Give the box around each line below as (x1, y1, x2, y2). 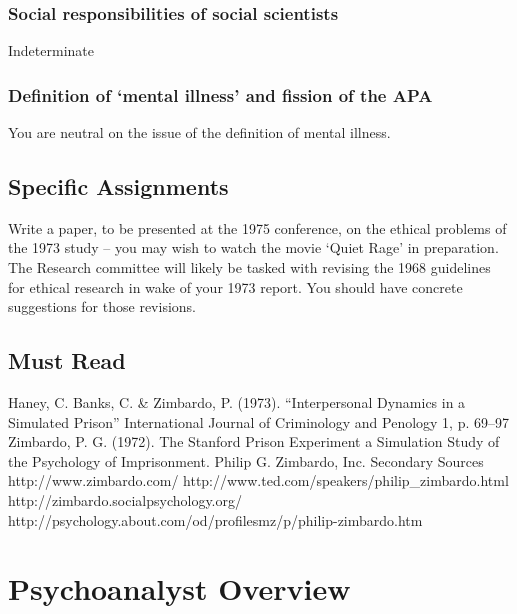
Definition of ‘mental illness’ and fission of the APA (8, 82, 433, 107)
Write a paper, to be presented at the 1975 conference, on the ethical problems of (8, 217, 507, 238)
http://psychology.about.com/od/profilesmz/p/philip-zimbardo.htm (8, 509, 423, 530)
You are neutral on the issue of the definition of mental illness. (8, 122, 391, 143)
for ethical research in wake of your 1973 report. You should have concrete (8, 276, 463, 297)
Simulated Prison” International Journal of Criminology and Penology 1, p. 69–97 (8, 411, 510, 432)
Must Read (8, 345, 126, 376)
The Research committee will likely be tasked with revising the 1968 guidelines (8, 257, 491, 278)
